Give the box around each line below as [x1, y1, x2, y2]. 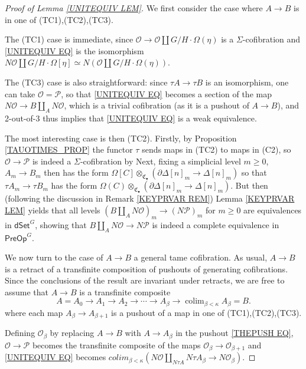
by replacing [50, 327, 95, 339]
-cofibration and [242, 33, 301, 45]
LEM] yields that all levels [5, 203, 100, 216]
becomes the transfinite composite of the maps [32, 338, 201, 351]
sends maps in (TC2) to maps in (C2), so [142, 143, 291, 156]
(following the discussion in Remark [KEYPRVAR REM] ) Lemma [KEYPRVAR [5, 192, 295, 205]
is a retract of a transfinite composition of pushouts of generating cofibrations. [5, 262, 288, 275]
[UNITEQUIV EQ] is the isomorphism [5, 44, 144, 57]
